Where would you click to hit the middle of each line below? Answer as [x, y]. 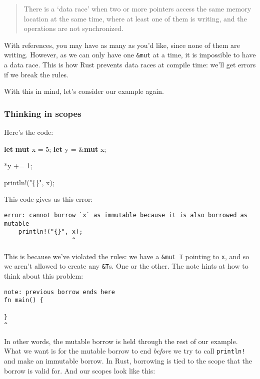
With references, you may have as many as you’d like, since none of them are [122, 45]
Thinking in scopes [43, 113]
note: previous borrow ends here [59, 292]
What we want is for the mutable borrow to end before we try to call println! [125, 351]
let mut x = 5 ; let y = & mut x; [55, 149]
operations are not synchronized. [73, 28]
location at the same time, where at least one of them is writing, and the [135, 18]
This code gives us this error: [48, 199]
